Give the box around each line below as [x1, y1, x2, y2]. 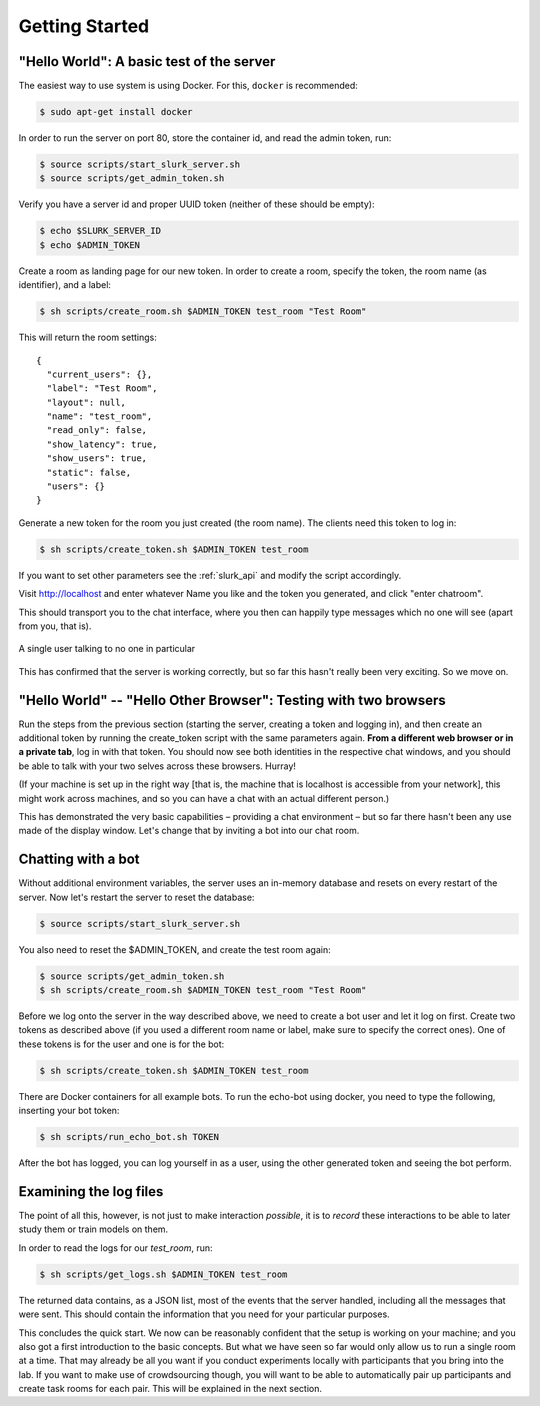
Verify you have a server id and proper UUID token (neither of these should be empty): [18, 198, 375, 210]
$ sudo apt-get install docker [39, 106, 194, 118]
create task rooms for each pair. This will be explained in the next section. [18, 1383, 323, 1395]
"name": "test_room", [46, 411, 153, 422]
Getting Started [18, 15, 150, 37]
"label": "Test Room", [46, 383, 158, 394]
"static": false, [46, 466, 132, 478]
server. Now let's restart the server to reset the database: [18, 891, 255, 903]
